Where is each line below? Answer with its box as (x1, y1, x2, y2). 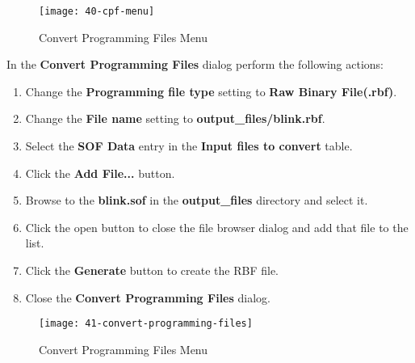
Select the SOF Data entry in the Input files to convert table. (25, 137, 353, 154)
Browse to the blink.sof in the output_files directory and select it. (25, 192, 368, 209)
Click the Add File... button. (25, 164, 175, 181)
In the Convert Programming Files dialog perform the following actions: (6, 56, 384, 73)
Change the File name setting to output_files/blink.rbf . (25, 110, 325, 127)
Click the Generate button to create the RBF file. (25, 262, 279, 278)
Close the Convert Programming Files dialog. (25, 289, 270, 306)
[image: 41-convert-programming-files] (39, 318, 253, 330)
